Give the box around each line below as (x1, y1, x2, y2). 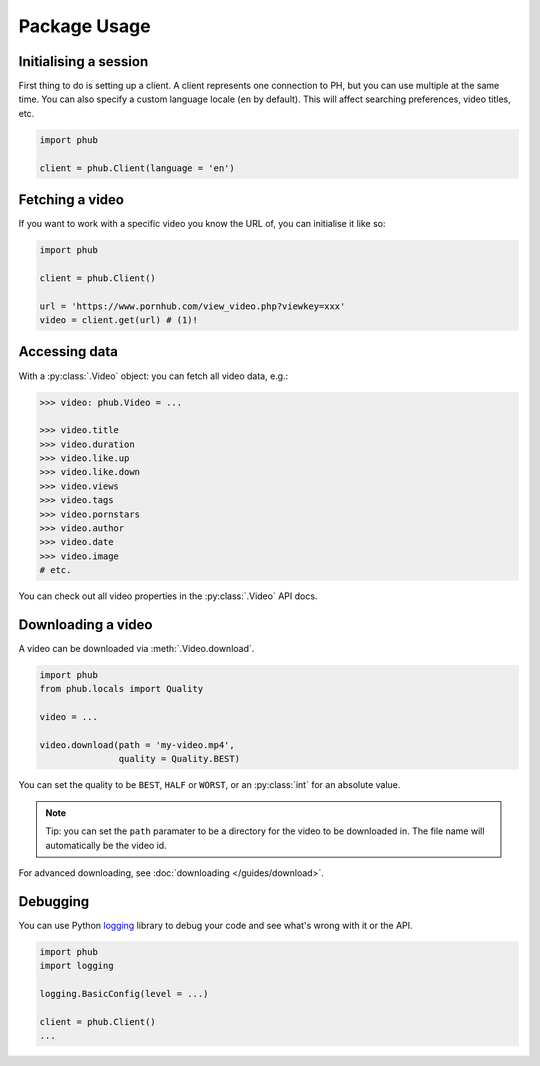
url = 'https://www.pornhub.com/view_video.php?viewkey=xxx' (39, 300, 346, 312)
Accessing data (18, 343, 119, 360)
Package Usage (18, 15, 151, 37)
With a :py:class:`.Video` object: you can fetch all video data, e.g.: (18, 370, 289, 382)
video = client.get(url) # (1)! (39, 315, 199, 326)
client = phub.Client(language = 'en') (39, 162, 235, 174)
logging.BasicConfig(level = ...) (39, 988, 209, 1000)
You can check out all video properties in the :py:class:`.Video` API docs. (18, 590, 318, 602)
